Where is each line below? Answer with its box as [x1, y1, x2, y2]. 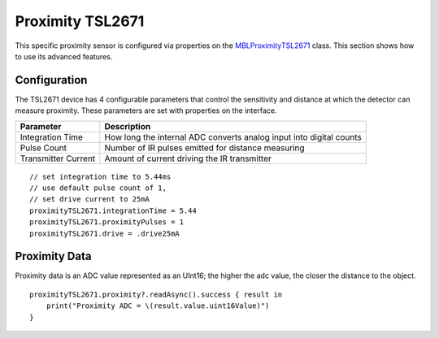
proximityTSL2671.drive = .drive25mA [29, 228, 180, 238]
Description [104, 120, 151, 132]
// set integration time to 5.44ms [29, 171, 172, 181]
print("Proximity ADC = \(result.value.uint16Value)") [46, 301, 270, 310]
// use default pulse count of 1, [29, 184, 167, 193]
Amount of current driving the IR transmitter [104, 153, 272, 164]
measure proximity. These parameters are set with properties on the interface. [15, 106, 277, 115]
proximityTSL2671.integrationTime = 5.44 [29, 206, 197, 215]
